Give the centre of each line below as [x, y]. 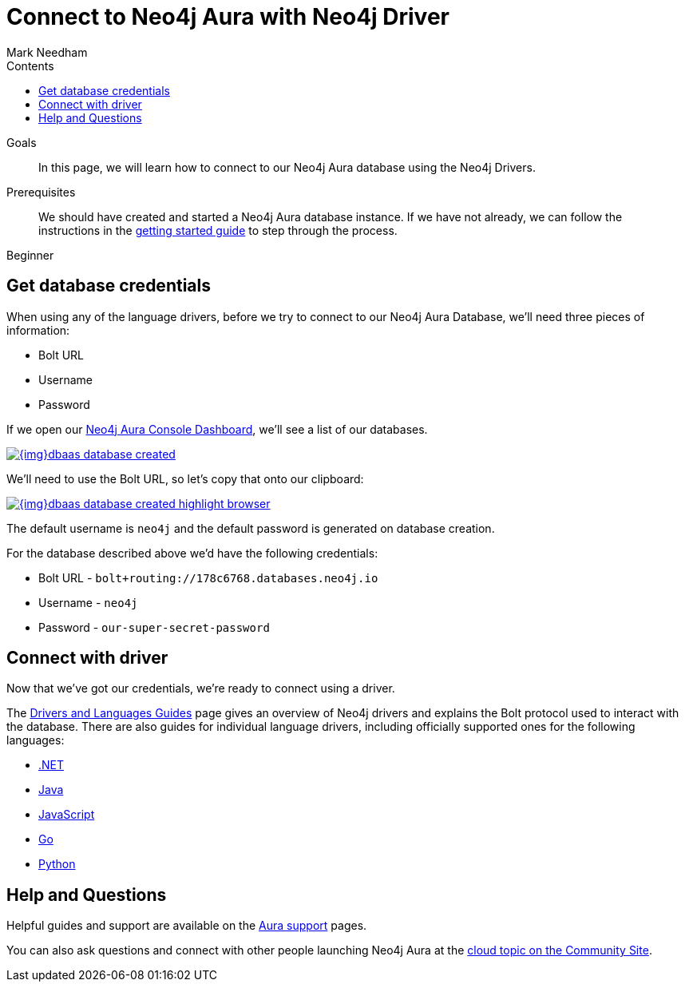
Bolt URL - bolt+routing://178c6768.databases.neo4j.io [208, 577]
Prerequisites [41, 192]
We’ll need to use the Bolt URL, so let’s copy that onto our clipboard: [185, 478]
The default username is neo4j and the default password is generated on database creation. [251, 528]
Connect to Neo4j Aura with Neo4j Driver [228, 17]
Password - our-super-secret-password [154, 627]
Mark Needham [47, 52]
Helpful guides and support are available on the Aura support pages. [187, 926]
